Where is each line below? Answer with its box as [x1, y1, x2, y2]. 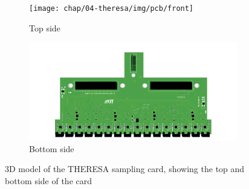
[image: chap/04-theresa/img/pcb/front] [29, 4, 194, 13]
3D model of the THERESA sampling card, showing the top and [5, 162, 245, 175]
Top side [29, 21, 60, 34]
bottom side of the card [5, 174, 92, 187]
